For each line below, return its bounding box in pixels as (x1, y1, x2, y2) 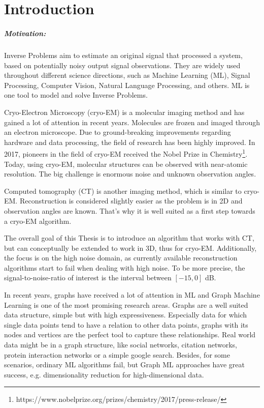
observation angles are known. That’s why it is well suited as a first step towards (4, 205, 255, 216)
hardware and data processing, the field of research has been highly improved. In (4, 136, 255, 147)
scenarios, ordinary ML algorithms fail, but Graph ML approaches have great (4, 359, 245, 370)
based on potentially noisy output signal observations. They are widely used (4, 60, 241, 70)
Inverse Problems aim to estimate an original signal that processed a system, (4, 49, 243, 60)
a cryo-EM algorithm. (4, 215, 72, 226)
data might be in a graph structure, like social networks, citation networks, (4, 339, 238, 350)
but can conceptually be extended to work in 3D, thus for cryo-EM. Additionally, (4, 242, 257, 253)
